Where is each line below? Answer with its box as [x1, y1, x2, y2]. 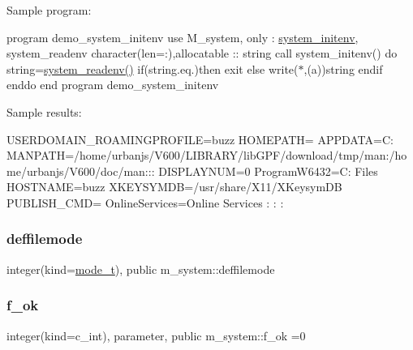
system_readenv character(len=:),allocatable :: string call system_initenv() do [6, 45, 398, 62]
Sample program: [6, 2, 92, 18]
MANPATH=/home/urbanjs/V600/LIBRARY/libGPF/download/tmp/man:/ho [6, 147, 407, 164]
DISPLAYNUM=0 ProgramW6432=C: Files [158, 162, 378, 179]
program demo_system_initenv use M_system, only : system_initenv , [6, 28, 359, 45]
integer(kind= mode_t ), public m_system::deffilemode [6, 260, 275, 277]
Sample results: [6, 103, 82, 120]
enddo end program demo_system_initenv [6, 76, 219, 93]
